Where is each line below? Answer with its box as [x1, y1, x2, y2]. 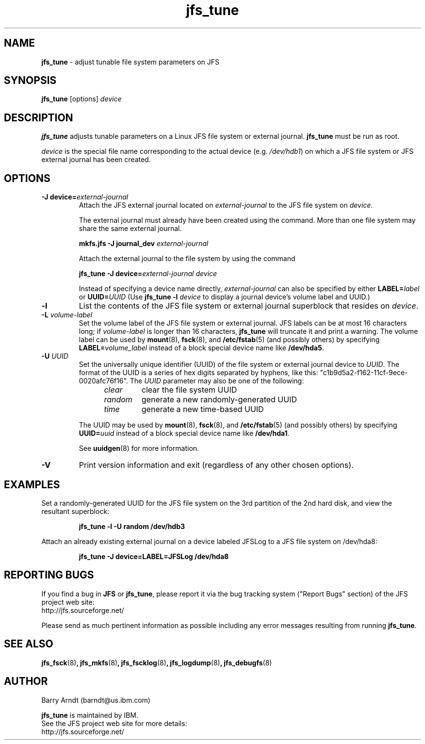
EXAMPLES [4, 478, 60, 491]
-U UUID [41, 352, 68, 361]
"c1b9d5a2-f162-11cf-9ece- [320, 368, 408, 377]
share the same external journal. [79, 224, 182, 233]
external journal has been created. [41, 155, 151, 164]
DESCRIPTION [4, 111, 73, 124]
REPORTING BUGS [4, 569, 94, 581]
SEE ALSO [4, 638, 53, 650]
